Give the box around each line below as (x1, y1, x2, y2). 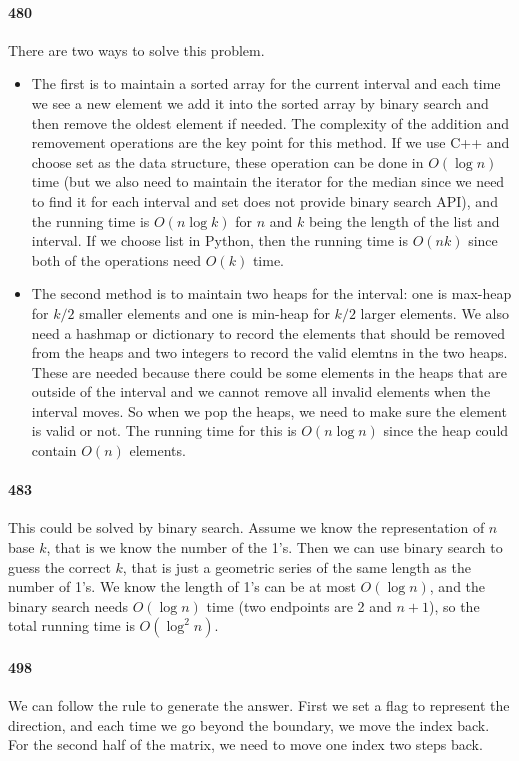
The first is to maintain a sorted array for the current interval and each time (31, 73, 501, 94)
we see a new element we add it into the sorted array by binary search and (31, 92, 489, 113)
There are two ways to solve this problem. (8, 39, 265, 60)
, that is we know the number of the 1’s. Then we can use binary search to (46, 537, 503, 558)
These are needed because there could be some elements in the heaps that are (31, 361, 508, 382)
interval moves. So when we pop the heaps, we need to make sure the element (31, 400, 507, 421)
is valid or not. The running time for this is (31, 420, 297, 441)
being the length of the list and (308, 210, 500, 231)
